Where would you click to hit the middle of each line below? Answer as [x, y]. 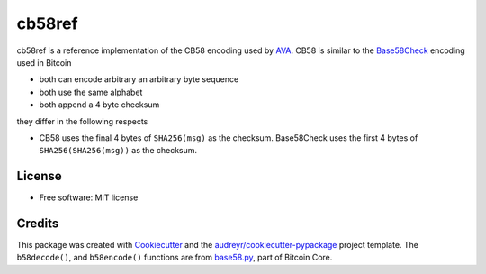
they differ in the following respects [82, 121]
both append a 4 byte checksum [99, 105]
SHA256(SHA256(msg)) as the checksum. [118, 151]
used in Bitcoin [44, 62]
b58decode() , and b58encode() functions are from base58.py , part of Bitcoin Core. [175, 258]
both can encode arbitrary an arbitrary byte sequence [139, 79]
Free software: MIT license [89, 197]
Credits [38, 224]
